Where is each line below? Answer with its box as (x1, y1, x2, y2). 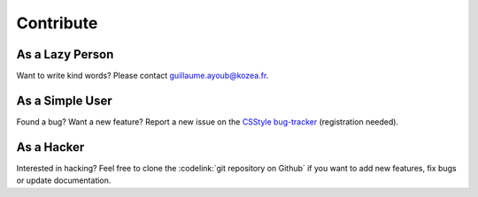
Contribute (16, 13, 98, 33)
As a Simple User (16, 93, 112, 108)
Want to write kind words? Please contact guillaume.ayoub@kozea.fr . (16, 71, 269, 81)
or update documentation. (16, 175, 112, 186)
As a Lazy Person (16, 47, 114, 62)
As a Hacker (16, 140, 85, 155)
